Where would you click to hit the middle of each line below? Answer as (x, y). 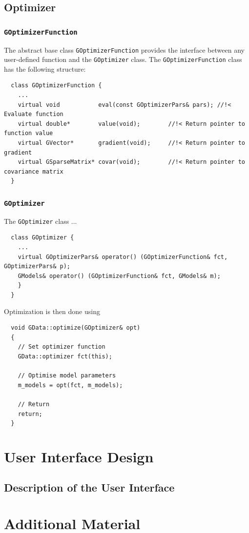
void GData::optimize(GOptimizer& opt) (76, 328)
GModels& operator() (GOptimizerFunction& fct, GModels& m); (119, 276)
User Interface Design (79, 456)
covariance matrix (34, 171)
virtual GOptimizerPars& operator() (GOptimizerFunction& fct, (123, 257)
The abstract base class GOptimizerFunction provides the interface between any (124, 49)
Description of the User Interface (89, 487)
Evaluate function (34, 114)
